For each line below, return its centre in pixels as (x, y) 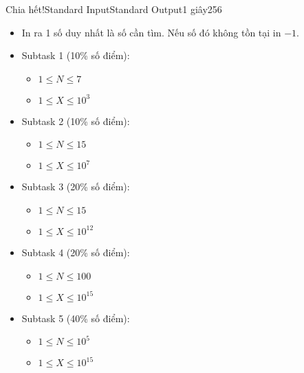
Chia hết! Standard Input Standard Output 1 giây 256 (114, 9)
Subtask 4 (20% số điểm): (76, 252)
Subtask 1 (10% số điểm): (76, 55)
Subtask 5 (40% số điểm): (76, 318)
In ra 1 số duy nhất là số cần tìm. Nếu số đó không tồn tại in (151, 32)
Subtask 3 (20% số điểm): (76, 186)
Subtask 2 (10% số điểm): (76, 121)
